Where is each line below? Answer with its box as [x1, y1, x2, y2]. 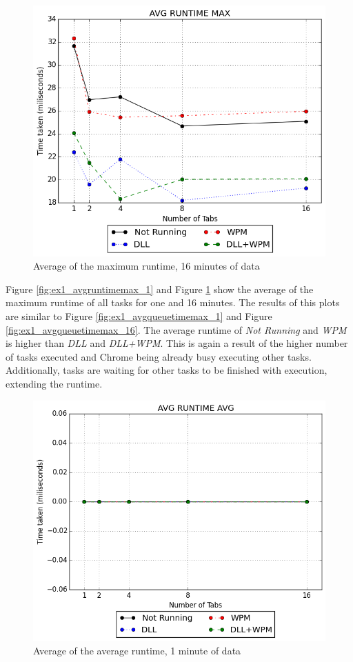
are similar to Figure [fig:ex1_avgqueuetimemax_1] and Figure [6, 309, 272, 323]
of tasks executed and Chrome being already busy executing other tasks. [6, 349, 312, 363]
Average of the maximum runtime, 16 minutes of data [33, 259, 260, 273]
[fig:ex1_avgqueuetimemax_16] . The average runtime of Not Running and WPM [6, 322, 347, 337]
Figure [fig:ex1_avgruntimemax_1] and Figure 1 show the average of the [6, 281, 314, 296]
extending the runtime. [6, 377, 103, 391]
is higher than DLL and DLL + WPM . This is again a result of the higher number [6, 336, 348, 350]
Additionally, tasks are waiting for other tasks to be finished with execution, [6, 363, 327, 377]
